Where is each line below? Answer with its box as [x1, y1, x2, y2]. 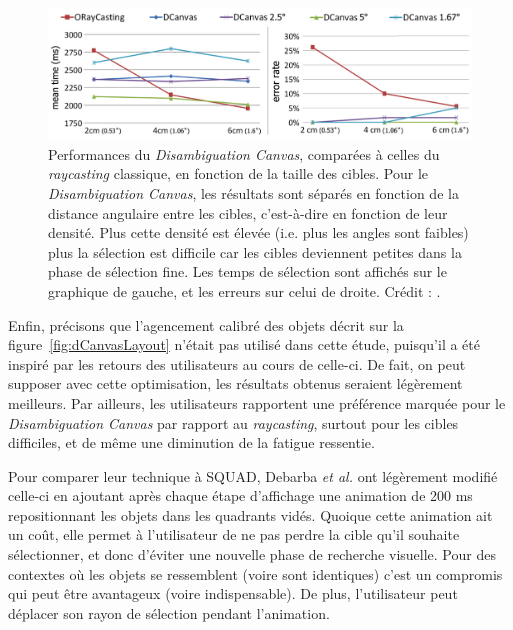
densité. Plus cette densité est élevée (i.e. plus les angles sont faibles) [48, 222, 469, 243]
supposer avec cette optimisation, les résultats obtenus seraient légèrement [8, 373, 463, 394]
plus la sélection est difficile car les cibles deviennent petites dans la [48, 241, 462, 262]
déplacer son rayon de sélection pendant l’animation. [8, 602, 330, 623]
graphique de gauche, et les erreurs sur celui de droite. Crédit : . [48, 280, 441, 301]
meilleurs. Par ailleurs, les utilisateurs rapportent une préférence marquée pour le [8, 392, 506, 413]
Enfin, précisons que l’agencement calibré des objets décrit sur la [8, 314, 404, 335]
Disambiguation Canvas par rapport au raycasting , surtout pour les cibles [8, 412, 459, 433]
